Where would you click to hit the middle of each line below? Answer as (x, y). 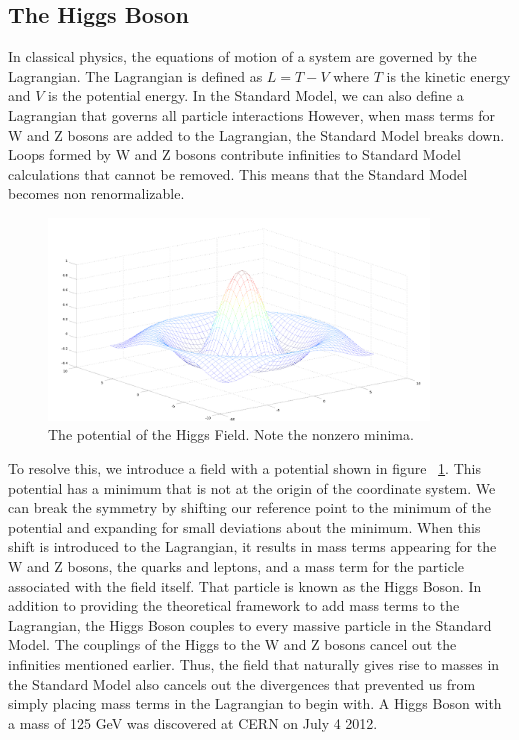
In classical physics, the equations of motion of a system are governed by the (242, 56)
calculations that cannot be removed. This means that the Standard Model (238, 173)
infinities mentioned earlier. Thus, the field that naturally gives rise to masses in (254, 663)
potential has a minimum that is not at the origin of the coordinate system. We (252, 487)
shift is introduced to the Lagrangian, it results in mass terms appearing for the (252, 546)
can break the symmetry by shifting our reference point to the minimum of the (249, 507)
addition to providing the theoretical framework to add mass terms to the (234, 605)
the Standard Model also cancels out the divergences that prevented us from (242, 683)
